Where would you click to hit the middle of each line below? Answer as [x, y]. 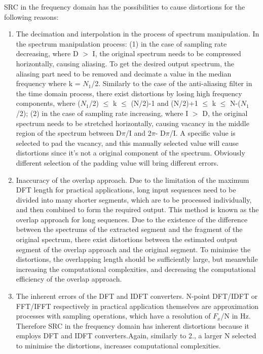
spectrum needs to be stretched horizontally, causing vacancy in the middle [133, 123]
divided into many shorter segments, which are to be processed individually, [134, 199]
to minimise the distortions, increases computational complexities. [118, 345]
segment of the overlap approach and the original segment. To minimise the [133, 249]
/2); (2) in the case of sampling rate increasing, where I [102, 113]
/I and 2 [138, 133]
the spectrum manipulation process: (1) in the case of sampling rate [121, 43]
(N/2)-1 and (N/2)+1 [164, 103]
